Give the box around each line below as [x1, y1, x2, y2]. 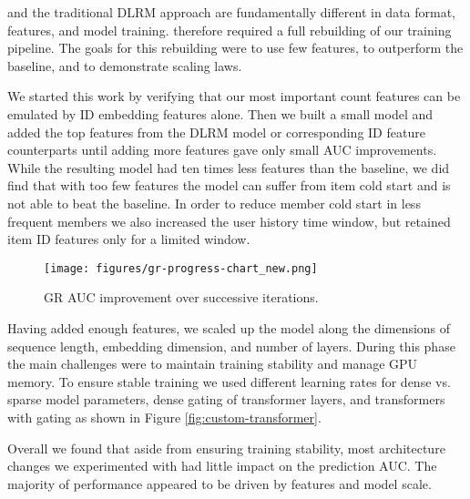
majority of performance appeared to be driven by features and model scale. [7, 474, 432, 493]
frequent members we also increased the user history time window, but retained [7, 211, 451, 230]
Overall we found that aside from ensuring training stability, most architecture [7, 438, 445, 457]
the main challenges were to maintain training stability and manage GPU [7, 354, 418, 373]
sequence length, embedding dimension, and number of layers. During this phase [7, 336, 455, 355]
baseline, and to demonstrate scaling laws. [7, 56, 242, 75]
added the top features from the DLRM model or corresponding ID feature [7, 122, 425, 141]
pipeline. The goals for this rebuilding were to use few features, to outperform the [7, 38, 464, 57]
